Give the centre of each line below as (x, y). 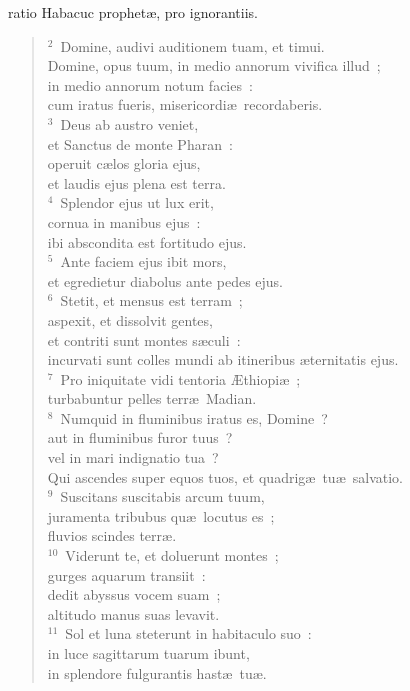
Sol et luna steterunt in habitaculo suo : (188, 633)
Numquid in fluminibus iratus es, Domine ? (194, 417)
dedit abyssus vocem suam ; (134, 594)
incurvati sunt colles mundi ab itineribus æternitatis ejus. (223, 359)
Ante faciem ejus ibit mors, (143, 261)
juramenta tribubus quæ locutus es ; (161, 515)
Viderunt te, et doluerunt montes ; (172, 555)
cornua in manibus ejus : (124, 221)
